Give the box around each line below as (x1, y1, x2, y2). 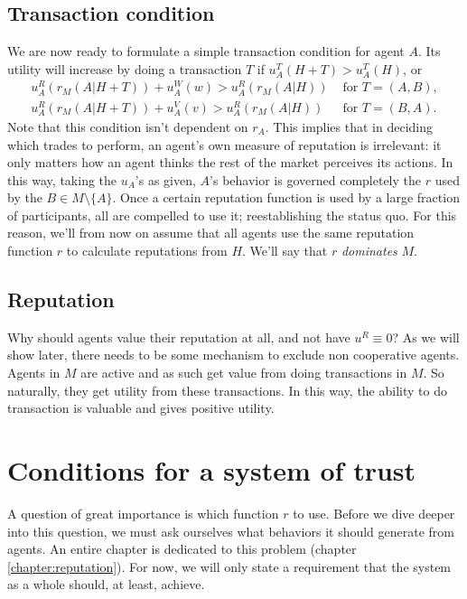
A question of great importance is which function (7, 503, 279, 522)
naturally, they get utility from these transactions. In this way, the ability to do (7, 380, 447, 399)
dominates (341, 241, 397, 260)
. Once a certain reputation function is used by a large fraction (112, 188, 460, 207)
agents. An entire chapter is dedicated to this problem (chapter (7, 539, 357, 558)
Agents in (7, 363, 61, 382)
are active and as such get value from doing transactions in (80, 363, 407, 382)
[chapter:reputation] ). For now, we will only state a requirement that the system (7, 557, 452, 576)
